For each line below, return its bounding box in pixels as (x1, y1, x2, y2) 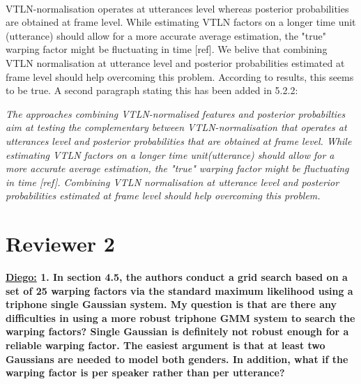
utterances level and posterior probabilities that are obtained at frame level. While (6, 133, 352, 148)
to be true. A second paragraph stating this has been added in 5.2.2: (6, 83, 298, 98)
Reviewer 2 (6, 229, 115, 258)
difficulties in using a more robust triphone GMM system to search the (6, 310, 355, 325)
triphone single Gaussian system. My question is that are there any (6, 297, 337, 312)
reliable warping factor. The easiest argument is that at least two (6, 338, 325, 352)
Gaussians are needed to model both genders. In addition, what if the (6, 351, 348, 366)
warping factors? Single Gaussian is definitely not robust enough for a (6, 324, 349, 339)
